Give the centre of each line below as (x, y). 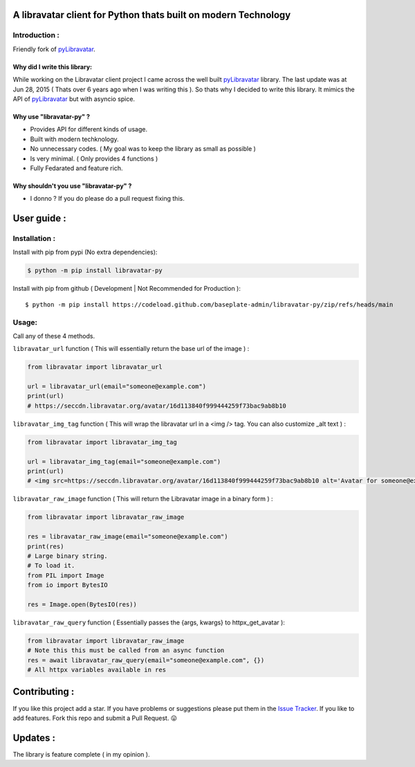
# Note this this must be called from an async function (126, 650)
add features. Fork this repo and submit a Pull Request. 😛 (95, 718)
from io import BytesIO (68, 585)
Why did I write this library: (53, 66)
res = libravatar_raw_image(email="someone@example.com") (128, 537)
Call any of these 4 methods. (54, 336)
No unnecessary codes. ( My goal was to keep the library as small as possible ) (143, 149)
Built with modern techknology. (74, 139)
